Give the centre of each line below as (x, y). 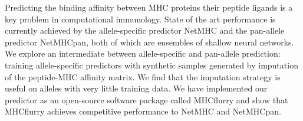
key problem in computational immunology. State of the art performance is (140, 19)
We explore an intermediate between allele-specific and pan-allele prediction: (143, 53)
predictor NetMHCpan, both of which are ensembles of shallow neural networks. (149, 42)
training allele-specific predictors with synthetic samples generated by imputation (151, 65)
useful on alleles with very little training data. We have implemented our (136, 88)
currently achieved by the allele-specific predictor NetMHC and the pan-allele (145, 30)
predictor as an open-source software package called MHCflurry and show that (146, 99)
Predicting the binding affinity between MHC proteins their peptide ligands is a (149, 7)
